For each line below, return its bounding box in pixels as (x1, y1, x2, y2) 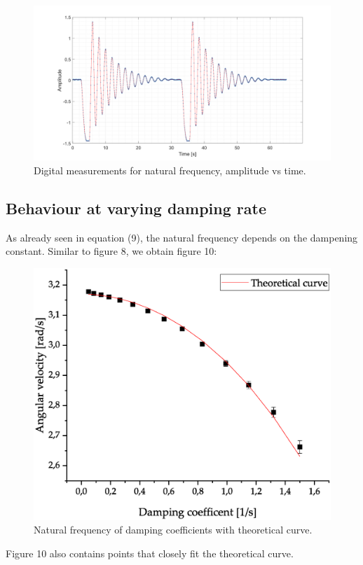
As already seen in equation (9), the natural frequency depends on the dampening (6, 230, 358, 244)
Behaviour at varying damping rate (6, 197, 266, 218)
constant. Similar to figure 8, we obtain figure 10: (6, 244, 217, 258)
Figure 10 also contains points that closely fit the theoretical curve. (6, 545, 294, 560)
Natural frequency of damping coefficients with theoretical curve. (34, 522, 313, 537)
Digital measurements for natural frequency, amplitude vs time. (34, 162, 306, 177)
